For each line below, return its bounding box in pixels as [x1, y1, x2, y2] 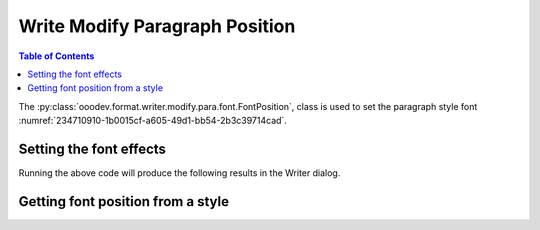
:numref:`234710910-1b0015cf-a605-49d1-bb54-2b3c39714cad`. [18, 115, 287, 127]
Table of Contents [18, 50, 95, 62]
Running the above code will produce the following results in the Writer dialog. [18, 167, 341, 179]
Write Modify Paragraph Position [18, 15, 296, 37]
